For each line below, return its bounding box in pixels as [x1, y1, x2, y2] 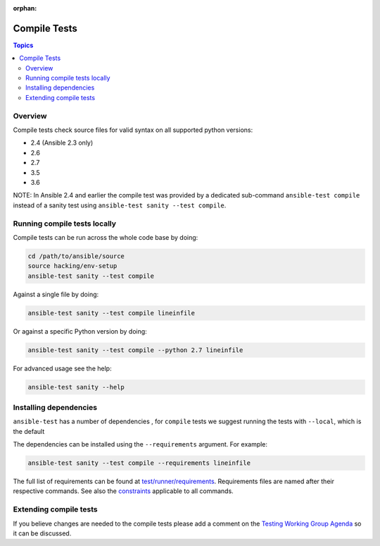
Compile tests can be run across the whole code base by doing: [13, 233, 198, 241]
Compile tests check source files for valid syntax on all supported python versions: [13, 126, 253, 134]
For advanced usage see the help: [13, 364, 112, 372]
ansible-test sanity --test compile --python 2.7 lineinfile [27, 346, 243, 354]
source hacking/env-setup [27, 262, 118, 270]
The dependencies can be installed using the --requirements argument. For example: [13, 440, 267, 449]
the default [13, 427, 45, 435]
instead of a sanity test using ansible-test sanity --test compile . [13, 201, 227, 210]
